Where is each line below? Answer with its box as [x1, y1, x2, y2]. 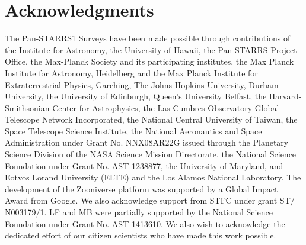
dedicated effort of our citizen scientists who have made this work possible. [5, 229, 276, 241]
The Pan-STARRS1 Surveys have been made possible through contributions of [5, 32, 291, 44]
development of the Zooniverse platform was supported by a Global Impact [5, 182, 278, 195]
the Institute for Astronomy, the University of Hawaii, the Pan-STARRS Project [5, 43, 297, 56]
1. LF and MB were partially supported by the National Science [40, 206, 273, 218]
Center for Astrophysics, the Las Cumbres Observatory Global [52, 101, 279, 114]
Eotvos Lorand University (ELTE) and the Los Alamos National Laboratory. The [5, 171, 301, 183]
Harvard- [269, 90, 302, 102]
